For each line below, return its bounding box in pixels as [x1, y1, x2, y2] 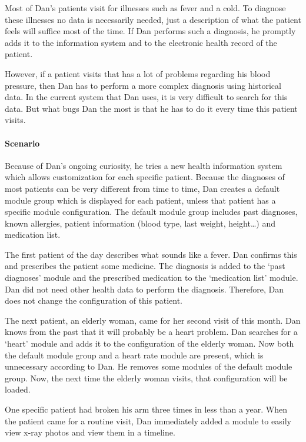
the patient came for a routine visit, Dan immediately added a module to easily [5, 414, 291, 427]
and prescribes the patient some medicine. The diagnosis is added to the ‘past [5, 260, 285, 272]
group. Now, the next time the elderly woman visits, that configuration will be [5, 371, 288, 384]
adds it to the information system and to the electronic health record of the [5, 36, 277, 48]
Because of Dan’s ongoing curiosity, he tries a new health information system [5, 159, 282, 171]
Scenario [5, 137, 40, 149]
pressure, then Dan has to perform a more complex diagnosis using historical [5, 79, 281, 91]
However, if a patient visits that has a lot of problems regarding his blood [5, 67, 271, 79]
